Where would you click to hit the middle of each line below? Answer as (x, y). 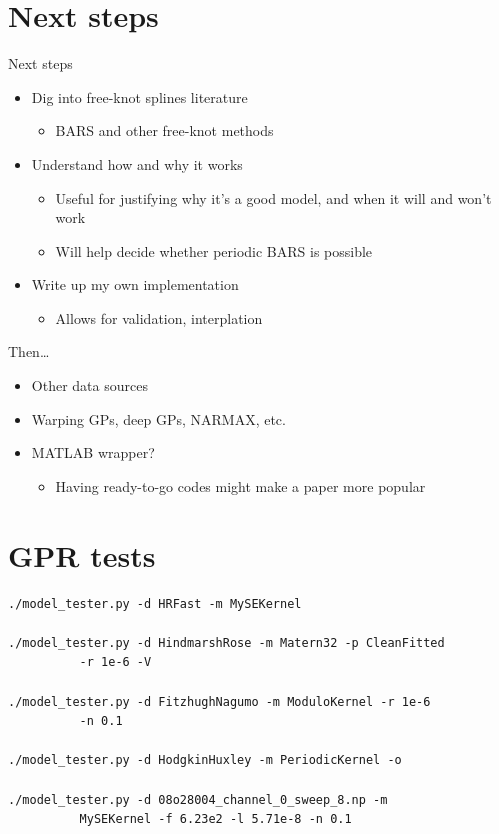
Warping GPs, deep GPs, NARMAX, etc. (158, 418)
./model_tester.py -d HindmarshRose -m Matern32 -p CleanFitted (226, 642)
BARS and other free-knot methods (164, 130)
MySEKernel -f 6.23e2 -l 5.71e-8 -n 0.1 (215, 819)
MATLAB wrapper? (93, 452)
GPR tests (82, 554)
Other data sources (89, 385)
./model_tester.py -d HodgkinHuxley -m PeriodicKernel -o (205, 760)
